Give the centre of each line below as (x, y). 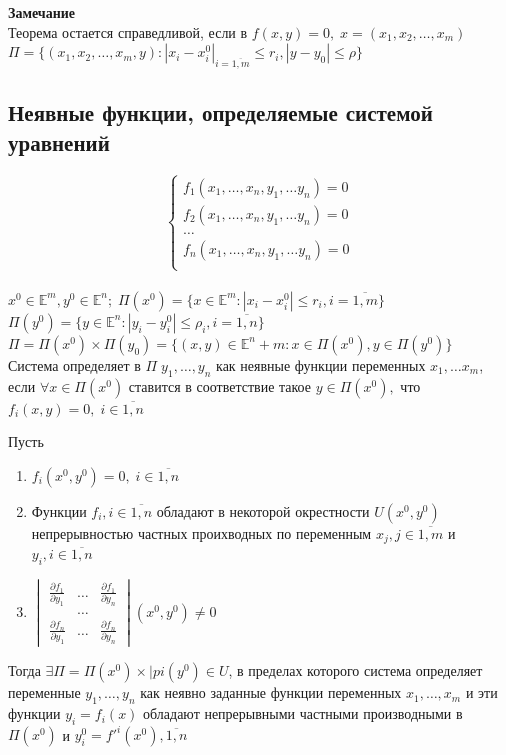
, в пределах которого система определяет (355, 670)
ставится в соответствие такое (219, 385)
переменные (44, 692)
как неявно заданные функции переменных (271, 692)
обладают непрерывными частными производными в (303, 713)
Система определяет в (74, 364)
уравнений (59, 141)
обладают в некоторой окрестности (263, 510)
